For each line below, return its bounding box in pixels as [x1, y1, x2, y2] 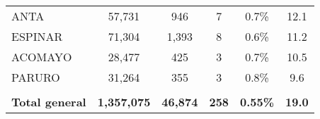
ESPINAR [11, 28, 63, 44]
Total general [11, 94, 86, 110]
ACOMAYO [11, 49, 72, 65]
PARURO [11, 69, 60, 85]
